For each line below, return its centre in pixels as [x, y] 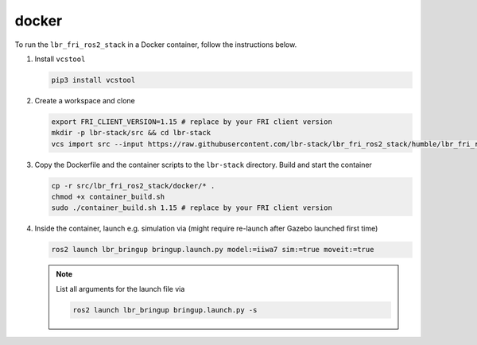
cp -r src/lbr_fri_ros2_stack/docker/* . [133, 186]
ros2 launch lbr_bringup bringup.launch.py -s [165, 310]
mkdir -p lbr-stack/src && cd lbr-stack [131, 133]
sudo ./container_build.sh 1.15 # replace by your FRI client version [192, 208]
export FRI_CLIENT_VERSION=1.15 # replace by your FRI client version [192, 122]
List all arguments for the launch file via [120, 289]
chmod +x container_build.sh [108, 197]
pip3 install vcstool [93, 80]
